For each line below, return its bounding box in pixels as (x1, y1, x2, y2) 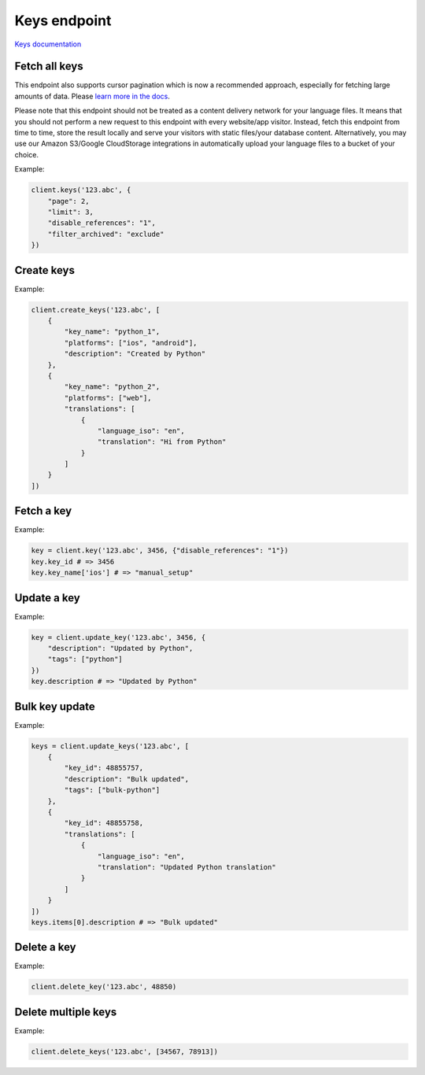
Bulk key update (14, 700, 96, 713)
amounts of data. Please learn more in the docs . (14, 91, 171, 101)
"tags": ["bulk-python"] (64, 785, 161, 795)
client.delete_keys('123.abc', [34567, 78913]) (31, 1047, 218, 1056)
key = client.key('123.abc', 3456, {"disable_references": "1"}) (31, 546, 289, 555)
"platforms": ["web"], (64, 393, 153, 402)
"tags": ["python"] (47, 655, 124, 664)
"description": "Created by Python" (64, 349, 206, 358)
